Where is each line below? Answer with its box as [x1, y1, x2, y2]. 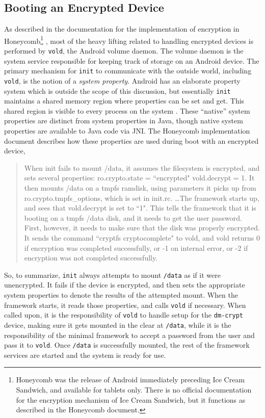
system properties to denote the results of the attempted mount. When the [4, 290, 238, 300]
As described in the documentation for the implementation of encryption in [4, 23, 240, 34]
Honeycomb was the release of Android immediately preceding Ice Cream [16, 374, 245, 385]
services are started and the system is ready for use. [4, 349, 166, 360]
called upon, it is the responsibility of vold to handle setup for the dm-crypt [4, 309, 244, 320]
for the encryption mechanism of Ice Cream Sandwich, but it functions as [16, 394, 246, 405]
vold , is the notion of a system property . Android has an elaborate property [4, 75, 241, 86]
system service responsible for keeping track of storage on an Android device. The [4, 55, 259, 66]
